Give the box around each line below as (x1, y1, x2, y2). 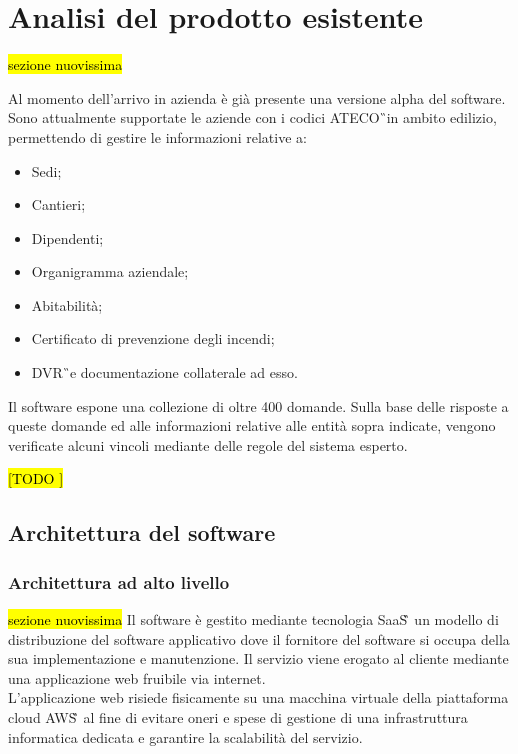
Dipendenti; (31, 227, 104, 248)
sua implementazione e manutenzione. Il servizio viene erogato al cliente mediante (8, 648, 509, 669)
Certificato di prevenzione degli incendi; (31, 328, 275, 349)
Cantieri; (31, 194, 86, 215)
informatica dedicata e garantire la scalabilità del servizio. (8, 726, 363, 747)
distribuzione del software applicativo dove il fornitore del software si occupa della (8, 628, 510, 649)
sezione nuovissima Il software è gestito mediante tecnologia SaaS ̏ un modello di (8, 609, 499, 630)
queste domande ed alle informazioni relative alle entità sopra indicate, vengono (8, 415, 496, 436)
